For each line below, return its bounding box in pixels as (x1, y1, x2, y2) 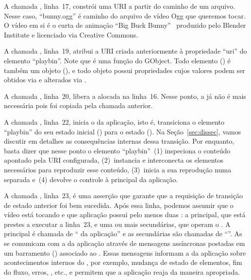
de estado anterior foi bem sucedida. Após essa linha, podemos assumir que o (4, 200, 234, 210)
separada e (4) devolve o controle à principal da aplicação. (4, 174, 178, 184)
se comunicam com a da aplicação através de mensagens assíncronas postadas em (4, 238, 245, 248)
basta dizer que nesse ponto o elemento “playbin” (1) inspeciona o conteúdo (4, 145, 231, 155)
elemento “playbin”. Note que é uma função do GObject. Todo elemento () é (4, 55, 231, 65)
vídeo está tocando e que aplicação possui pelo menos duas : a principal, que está (4, 209, 246, 220)
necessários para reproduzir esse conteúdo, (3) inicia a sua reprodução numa (4, 164, 232, 174)
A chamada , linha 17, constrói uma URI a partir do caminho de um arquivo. (4, 1, 235, 11)
